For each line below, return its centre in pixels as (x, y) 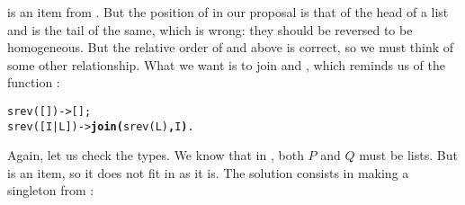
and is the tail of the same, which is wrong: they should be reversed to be (210, 29)
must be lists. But (408, 155)
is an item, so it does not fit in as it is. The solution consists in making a (208, 172)
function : (34, 82)
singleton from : (51, 190)
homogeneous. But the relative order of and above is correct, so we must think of (231, 47)
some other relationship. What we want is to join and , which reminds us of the (226, 64)
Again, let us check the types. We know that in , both (156, 155)
